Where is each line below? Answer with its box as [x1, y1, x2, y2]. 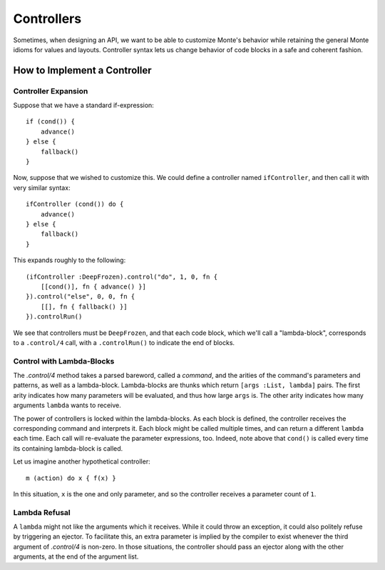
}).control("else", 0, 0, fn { [26, 293, 135, 301]
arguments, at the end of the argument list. [13, 552, 139, 561]
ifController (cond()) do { [26, 200, 124, 209]
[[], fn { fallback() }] [40, 302, 128, 311]
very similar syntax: [13, 183, 71, 192]
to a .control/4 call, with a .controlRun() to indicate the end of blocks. [13, 338, 235, 346]
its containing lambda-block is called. [13, 444, 123, 453]
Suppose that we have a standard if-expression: [13, 101, 155, 110]
